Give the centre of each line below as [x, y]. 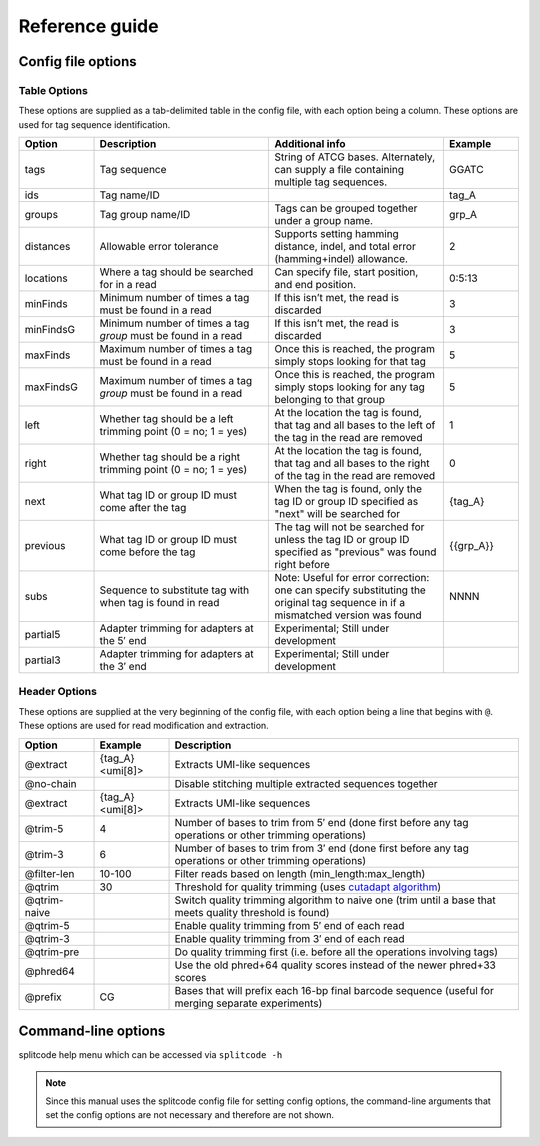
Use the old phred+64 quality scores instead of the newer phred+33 [335, 965]
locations [46, 278]
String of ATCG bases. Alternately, [354, 157]
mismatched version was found [348, 615]
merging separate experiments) [248, 1003]
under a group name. [324, 221]
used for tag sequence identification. [94, 124]
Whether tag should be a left [166, 419]
